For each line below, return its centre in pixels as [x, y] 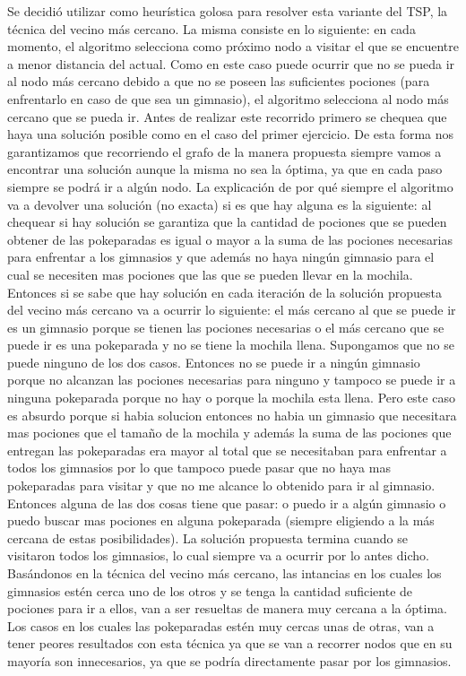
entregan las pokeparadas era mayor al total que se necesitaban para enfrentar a [227, 450]
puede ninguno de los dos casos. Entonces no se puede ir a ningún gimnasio [214, 362]
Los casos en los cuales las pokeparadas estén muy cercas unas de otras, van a [221, 625]
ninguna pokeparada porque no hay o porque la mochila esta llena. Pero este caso [231, 398]
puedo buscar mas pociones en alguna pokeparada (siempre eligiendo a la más [221, 520]
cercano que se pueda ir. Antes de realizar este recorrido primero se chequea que [227, 116]
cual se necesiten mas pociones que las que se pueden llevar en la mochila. [210, 274]
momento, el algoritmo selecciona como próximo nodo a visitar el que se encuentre [233, 46]
